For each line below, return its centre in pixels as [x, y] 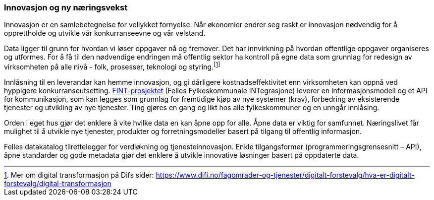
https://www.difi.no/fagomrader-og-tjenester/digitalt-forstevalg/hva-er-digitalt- [285, 175]
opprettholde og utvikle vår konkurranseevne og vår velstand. [105, 33]
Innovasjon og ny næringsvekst [66, 7]
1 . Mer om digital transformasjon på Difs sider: [79, 175]
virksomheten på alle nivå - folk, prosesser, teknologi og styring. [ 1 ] [112, 66]
